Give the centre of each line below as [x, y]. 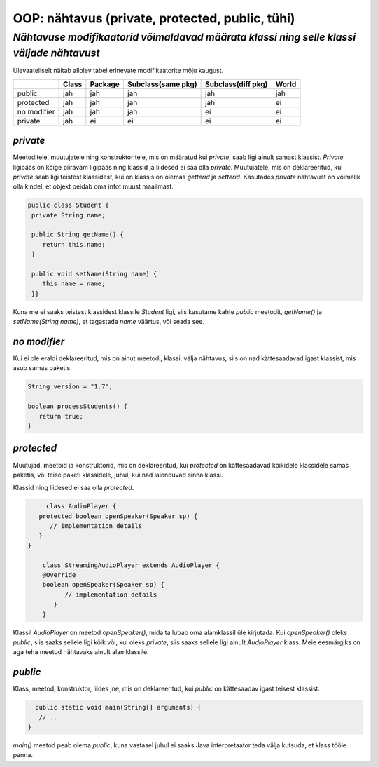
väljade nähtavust [57, 53]
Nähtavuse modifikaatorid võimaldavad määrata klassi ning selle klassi [184, 37]
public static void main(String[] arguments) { [118, 707]
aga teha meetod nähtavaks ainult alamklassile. [81, 652]
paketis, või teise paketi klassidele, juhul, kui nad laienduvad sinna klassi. [118, 475]
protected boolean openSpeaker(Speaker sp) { [118, 516]
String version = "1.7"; [70, 387]
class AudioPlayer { [81, 506]
